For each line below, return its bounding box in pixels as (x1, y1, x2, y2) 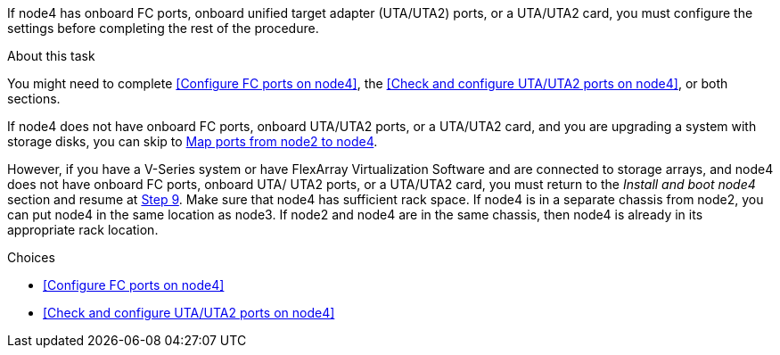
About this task (7, 48, 95, 63)
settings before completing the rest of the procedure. (7, 21, 319, 36)
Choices (7, 250, 55, 265)
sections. (7, 91, 61, 106)
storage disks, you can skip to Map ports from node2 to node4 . (7, 134, 378, 149)
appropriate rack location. (7, 222, 159, 237)
